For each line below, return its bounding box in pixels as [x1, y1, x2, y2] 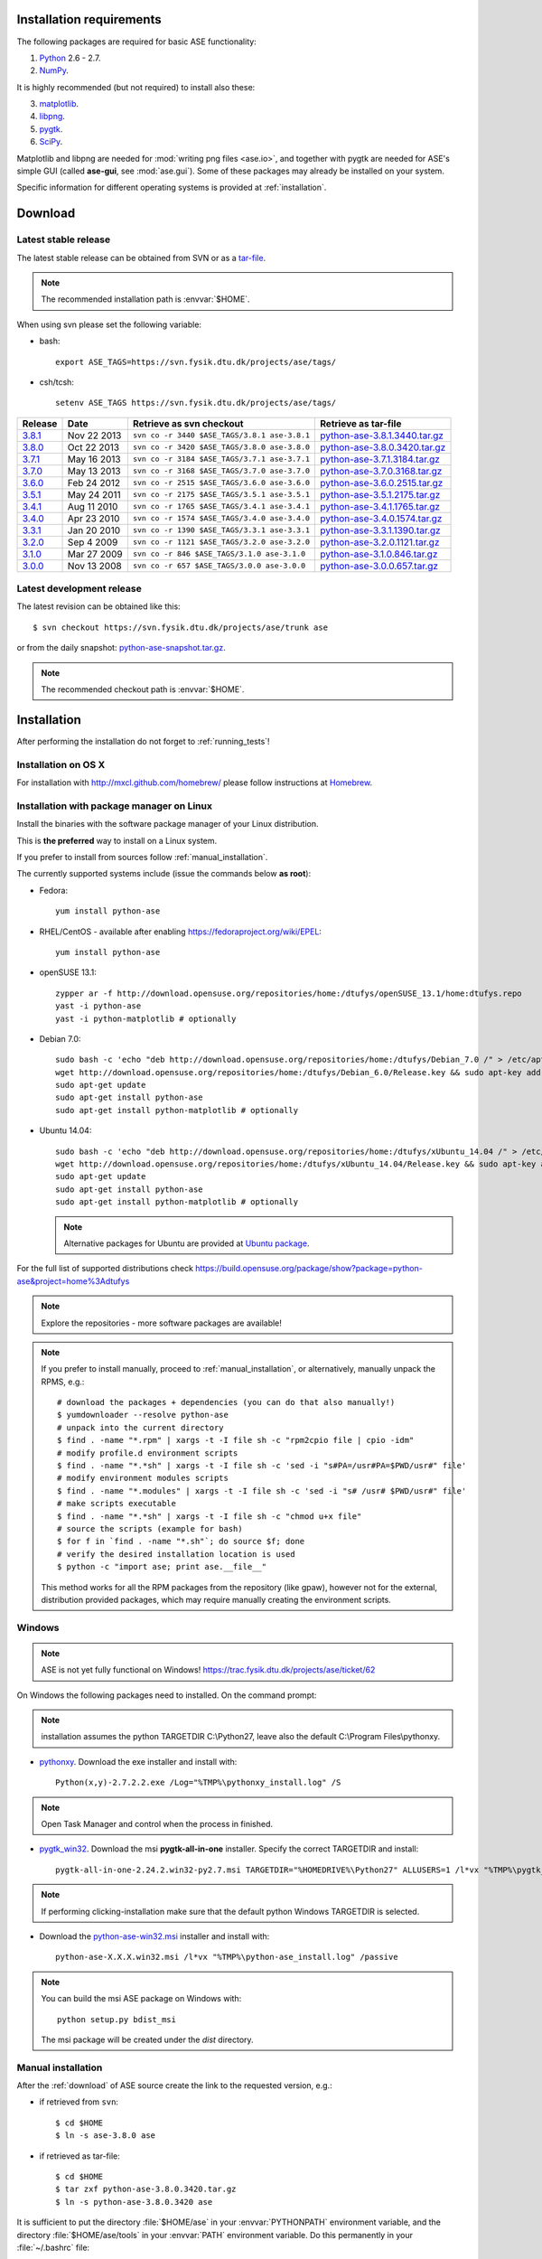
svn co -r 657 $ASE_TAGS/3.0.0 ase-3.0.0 [132, 561, 306, 571]
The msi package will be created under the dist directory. [41, 2034, 254, 2045]
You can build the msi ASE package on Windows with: [41, 1993, 242, 2004]
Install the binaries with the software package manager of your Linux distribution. [16, 819, 320, 830]
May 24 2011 [67, 488, 121, 501]
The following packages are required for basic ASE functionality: [16, 36, 257, 47]
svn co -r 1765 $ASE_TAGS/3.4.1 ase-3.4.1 [132, 501, 311, 511]
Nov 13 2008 [67, 559, 122, 572]
